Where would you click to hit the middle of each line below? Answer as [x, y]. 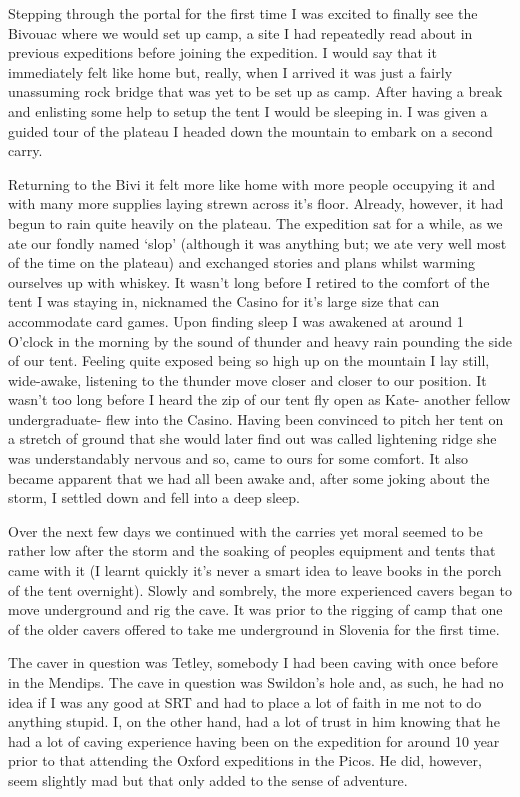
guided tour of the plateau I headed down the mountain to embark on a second [250, 130]
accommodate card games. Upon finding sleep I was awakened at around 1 [236, 320]
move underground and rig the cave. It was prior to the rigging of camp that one [255, 609]
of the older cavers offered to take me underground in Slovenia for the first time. [254, 628]
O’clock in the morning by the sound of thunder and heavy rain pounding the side [260, 340]
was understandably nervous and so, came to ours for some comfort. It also [238, 458]
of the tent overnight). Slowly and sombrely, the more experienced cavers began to [260, 589]
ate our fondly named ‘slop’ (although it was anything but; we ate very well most [257, 242]
